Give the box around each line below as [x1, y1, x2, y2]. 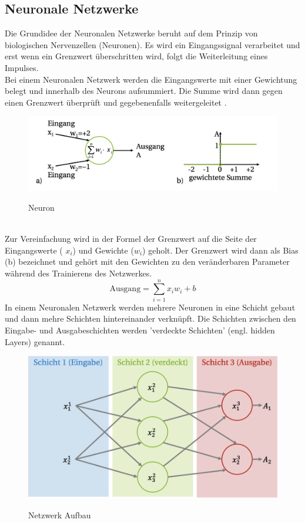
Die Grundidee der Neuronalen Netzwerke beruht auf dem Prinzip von [5, 27, 258, 39]
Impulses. [5, 61, 39, 73]
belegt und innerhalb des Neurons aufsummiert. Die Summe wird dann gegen [5, 85, 283, 97]
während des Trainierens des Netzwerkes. [5, 267, 152, 279]
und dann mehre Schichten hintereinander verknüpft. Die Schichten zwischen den [5, 312, 296, 325]
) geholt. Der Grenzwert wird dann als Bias [142, 244, 299, 256]
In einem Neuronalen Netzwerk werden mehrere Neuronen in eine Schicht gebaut [5, 301, 296, 313]
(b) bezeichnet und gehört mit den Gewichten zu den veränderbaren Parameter [5, 255, 290, 268]
